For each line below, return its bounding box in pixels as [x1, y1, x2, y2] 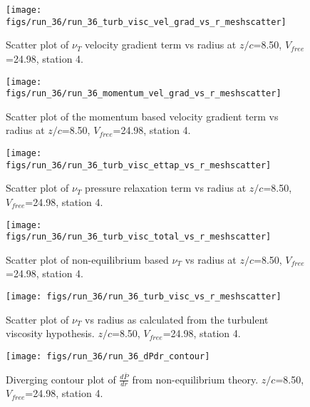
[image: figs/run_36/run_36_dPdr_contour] [6, 351, 210, 361]
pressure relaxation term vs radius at [85, 180, 247, 195]
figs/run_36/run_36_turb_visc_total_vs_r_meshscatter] [6, 232, 272, 242]
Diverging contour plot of [6, 371, 116, 386]
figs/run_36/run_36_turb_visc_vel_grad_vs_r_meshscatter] [6, 16, 286, 27]
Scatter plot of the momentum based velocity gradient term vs [6, 108, 279, 123]
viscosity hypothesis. [6, 326, 95, 341]
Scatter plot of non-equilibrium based [6, 252, 169, 267]
